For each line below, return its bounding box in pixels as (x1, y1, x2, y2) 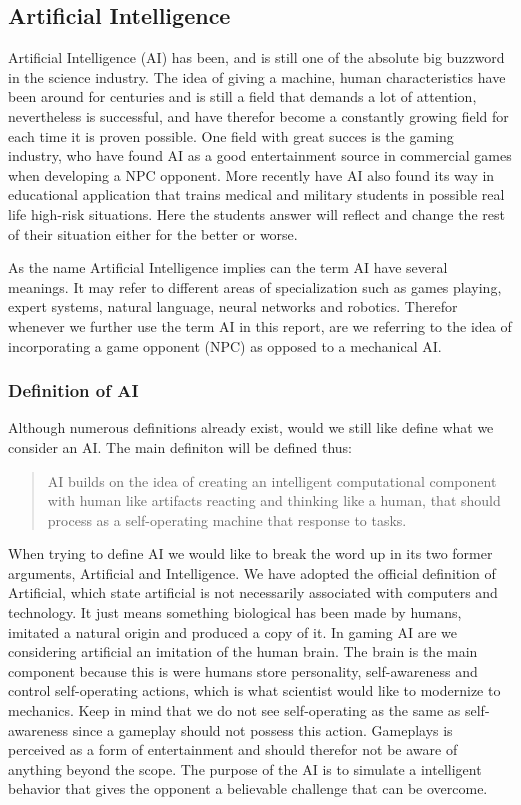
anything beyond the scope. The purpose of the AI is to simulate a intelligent (8, 758, 482, 779)
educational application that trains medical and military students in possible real (8, 184, 505, 205)
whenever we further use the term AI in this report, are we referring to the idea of (8, 315, 512, 336)
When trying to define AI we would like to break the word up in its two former (8, 543, 493, 564)
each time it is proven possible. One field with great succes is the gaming (8, 125, 454, 146)
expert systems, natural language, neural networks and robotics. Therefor (8, 296, 458, 317)
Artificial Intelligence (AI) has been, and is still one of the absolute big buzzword (8, 47, 505, 68)
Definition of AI (8, 378, 139, 403)
